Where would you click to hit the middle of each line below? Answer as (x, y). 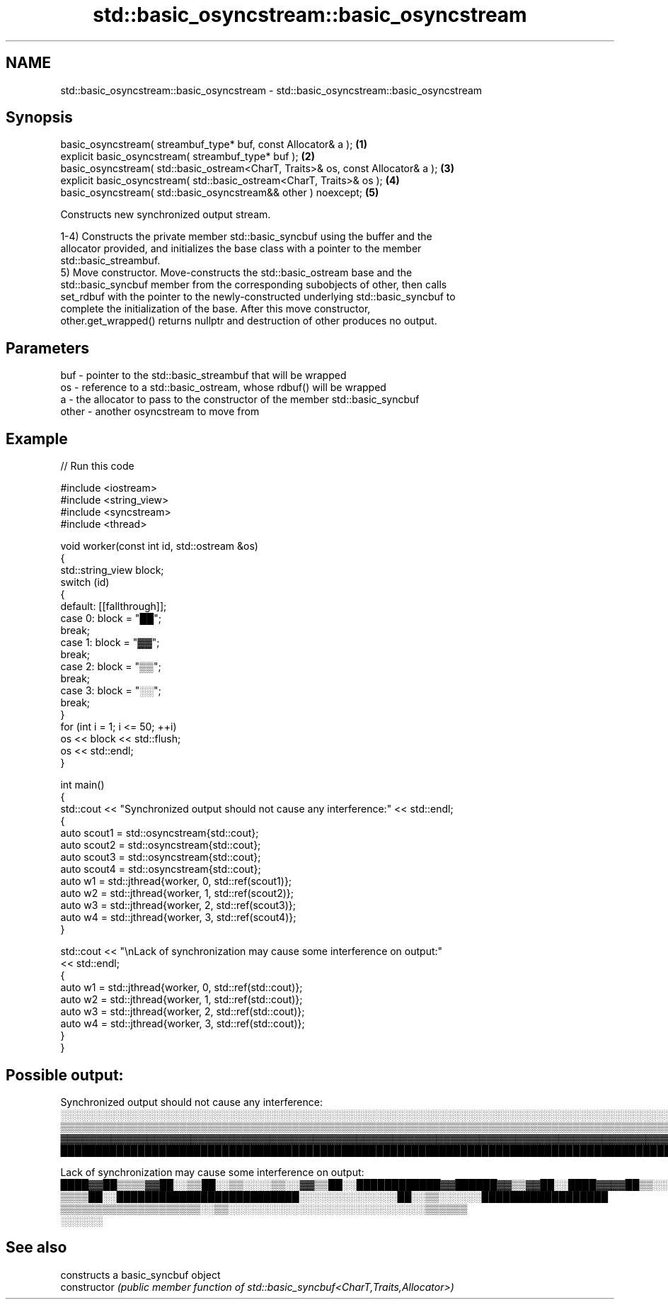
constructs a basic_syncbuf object (140, 1275)
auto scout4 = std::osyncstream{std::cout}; (161, 869)
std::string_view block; (112, 570)
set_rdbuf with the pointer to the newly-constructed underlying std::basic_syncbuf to (258, 297)
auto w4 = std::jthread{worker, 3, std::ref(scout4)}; (178, 917)
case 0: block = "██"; (111, 618)
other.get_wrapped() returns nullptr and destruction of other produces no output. (249, 321)
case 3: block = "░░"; (111, 691)
